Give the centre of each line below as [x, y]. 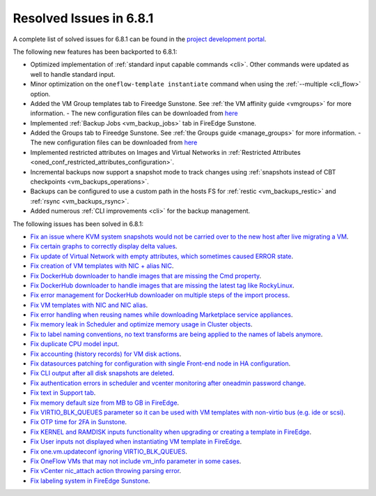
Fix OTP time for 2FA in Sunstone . [79, 422]
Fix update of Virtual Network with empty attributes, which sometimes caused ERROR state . [162, 256]
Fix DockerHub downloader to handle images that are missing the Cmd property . [146, 276]
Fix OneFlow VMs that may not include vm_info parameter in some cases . [136, 461]
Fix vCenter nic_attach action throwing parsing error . [105, 471]
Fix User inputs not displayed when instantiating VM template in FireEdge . [136, 442]
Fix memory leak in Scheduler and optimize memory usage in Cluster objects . [141, 324]
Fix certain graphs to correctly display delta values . [104, 246]
